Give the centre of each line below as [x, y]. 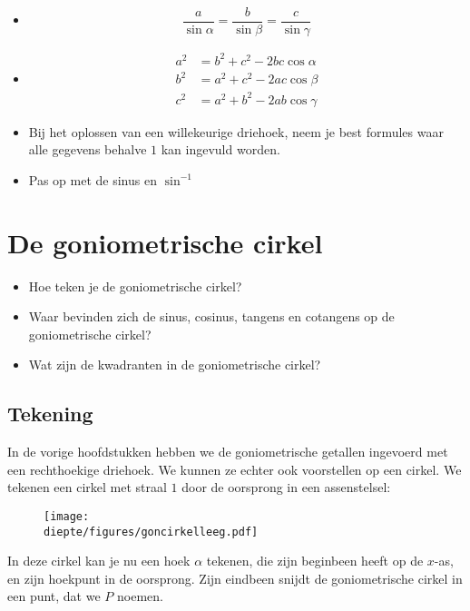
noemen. [140, 596]
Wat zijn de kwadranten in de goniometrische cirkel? [175, 365]
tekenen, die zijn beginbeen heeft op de [315, 561]
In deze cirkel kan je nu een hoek [99, 561]
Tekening [50, 414]
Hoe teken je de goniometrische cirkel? [135, 286]
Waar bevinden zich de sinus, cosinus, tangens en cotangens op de [211, 316]
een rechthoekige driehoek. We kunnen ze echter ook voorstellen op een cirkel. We [235, 469]
